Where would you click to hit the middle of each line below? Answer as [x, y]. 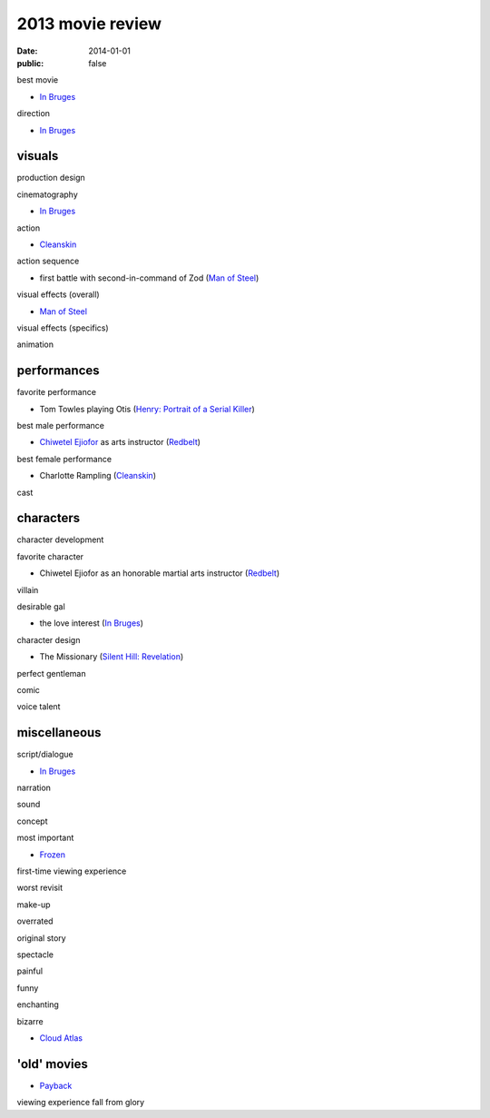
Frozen [53, 855]
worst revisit [40, 888]
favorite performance [57, 392]
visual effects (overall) [58, 294]
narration [34, 788]
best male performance [60, 425]
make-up [34, 905]
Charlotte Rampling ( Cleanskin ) [98, 476]
